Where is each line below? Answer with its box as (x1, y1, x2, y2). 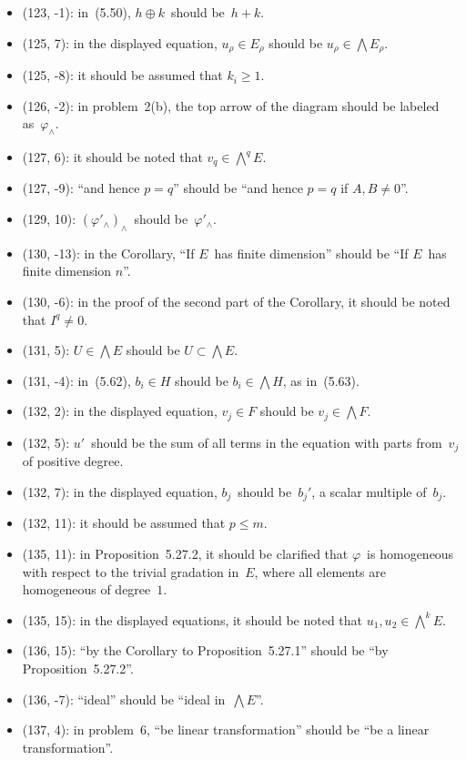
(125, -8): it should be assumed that (22, 66, 223, 85)
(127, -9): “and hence (22, 178, 140, 198)
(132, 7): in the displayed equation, (22, 481, 218, 501)
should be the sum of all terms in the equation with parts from (91, 432, 442, 451)
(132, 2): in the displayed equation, (22, 401, 218, 421)
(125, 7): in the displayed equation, (22, 33, 218, 52)
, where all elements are (254, 562, 386, 581)
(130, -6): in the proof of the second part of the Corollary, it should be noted (22, 292, 451, 311)
